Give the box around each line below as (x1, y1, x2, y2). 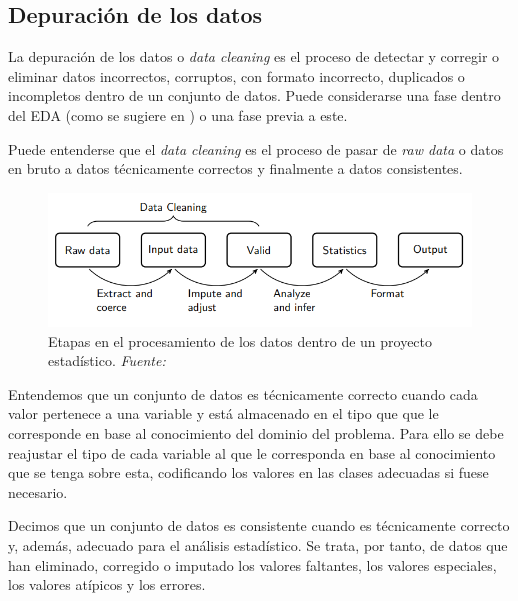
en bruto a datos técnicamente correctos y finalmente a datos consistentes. (8, 158, 463, 179)
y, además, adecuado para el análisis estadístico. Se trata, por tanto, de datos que (8, 534, 508, 555)
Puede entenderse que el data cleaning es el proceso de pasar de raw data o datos (8, 138, 504, 159)
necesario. (8, 481, 68, 502)
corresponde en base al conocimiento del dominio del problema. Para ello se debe (8, 422, 504, 443)
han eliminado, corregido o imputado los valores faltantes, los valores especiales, (8, 554, 497, 575)
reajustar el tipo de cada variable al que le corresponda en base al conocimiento (8, 442, 496, 463)
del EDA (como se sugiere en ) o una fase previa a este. (8, 104, 348, 125)
